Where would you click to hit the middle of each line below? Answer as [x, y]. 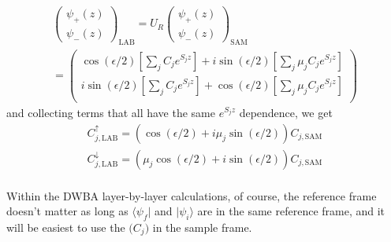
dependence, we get [286, 112]
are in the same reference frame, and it [291, 211]
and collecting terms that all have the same [111, 112]
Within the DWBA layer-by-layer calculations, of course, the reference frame [192, 195]
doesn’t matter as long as [67, 211]
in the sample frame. [202, 227]
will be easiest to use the [66, 227]
